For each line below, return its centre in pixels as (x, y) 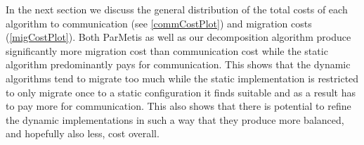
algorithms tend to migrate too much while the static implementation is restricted (182, 78)
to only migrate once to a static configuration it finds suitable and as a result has (181, 92)
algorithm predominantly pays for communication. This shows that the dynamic (178, 64)
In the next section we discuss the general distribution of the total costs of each (177, 9)
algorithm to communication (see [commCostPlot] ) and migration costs (159, 23)
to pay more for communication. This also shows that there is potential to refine (178, 106)
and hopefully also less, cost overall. (83, 133)
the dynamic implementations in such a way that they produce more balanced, (175, 119)
